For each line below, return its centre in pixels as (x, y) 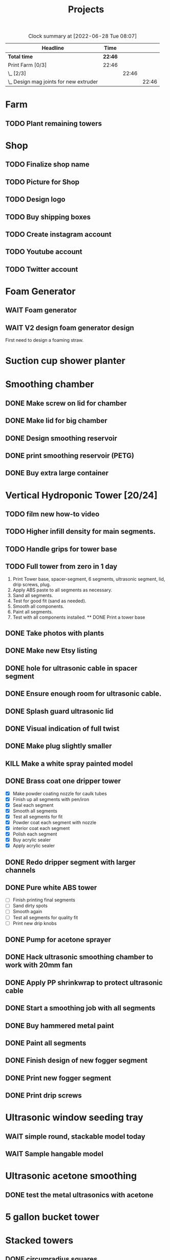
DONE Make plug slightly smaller (59, 746)
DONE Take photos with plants (55, 633)
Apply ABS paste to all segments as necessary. (62, 590)
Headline (53, 48)
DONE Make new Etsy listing (51, 651)
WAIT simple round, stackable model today (75, 1136)
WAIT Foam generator (41, 310)
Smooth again (27, 912)
